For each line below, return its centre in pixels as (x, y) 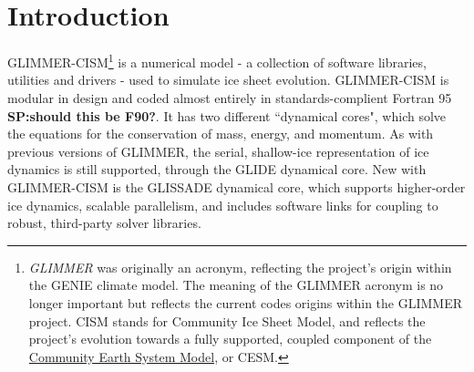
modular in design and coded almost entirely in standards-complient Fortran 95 (230, 97)
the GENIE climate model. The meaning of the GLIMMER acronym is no (236, 285)
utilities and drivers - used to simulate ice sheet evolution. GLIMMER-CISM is (228, 80)
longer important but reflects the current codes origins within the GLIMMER (246, 302)
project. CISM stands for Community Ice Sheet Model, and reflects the (227, 320)
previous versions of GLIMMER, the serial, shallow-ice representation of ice (218, 151)
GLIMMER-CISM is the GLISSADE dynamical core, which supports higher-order (237, 186)
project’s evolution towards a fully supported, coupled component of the (230, 339)
